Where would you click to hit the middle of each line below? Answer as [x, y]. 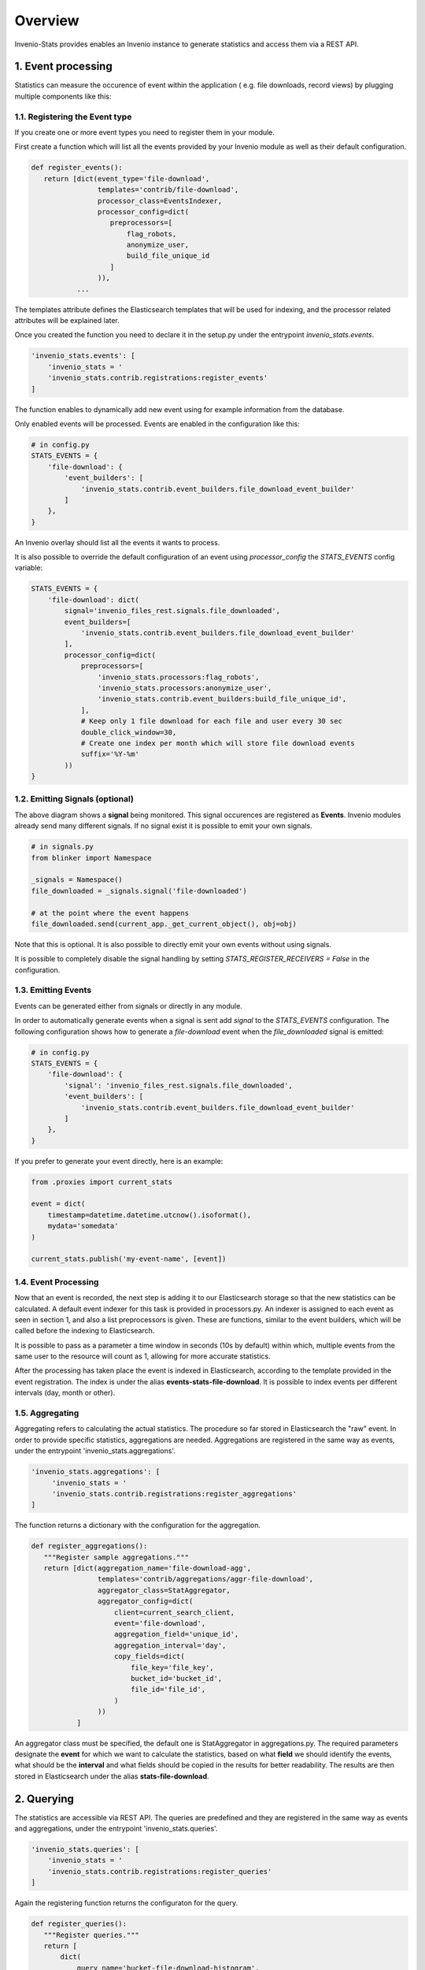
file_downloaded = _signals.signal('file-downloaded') [139, 891]
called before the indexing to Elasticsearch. [85, 1331]
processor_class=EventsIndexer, [160, 201]
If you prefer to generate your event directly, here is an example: [119, 1161]
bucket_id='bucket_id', [176, 1678]
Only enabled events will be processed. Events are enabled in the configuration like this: [157, 424]
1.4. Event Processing [57, 1282]
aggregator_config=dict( [145, 1601]
